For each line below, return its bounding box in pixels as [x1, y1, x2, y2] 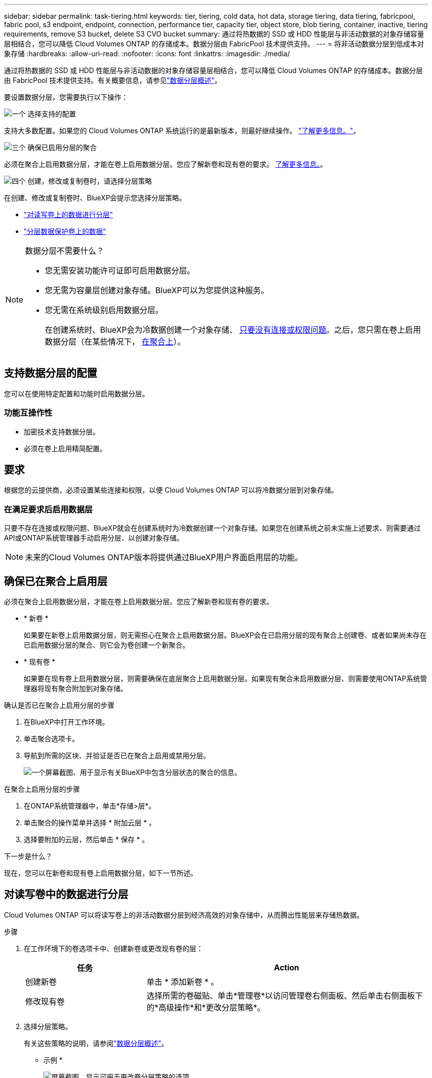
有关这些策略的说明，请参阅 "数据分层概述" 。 [24, 1039, 169, 1047]
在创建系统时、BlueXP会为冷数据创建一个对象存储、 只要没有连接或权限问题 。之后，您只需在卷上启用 [45, 325, 421, 335]
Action [274, 962, 299, 972]
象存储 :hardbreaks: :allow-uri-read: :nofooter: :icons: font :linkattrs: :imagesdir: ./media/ [4, 49, 290, 58]
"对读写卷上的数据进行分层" [24, 210, 113, 219]
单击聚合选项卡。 [24, 734, 79, 743]
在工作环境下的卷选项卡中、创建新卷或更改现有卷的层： [24, 944, 203, 953]
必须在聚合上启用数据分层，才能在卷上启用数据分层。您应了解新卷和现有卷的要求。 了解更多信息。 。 [4, 160, 327, 168]
